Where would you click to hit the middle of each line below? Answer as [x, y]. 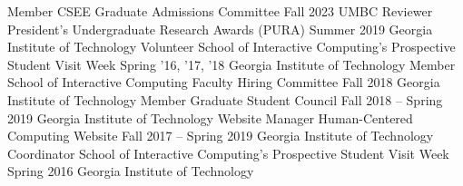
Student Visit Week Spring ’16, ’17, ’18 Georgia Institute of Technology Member [231, 64]
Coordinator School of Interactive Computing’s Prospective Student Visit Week [228, 153]
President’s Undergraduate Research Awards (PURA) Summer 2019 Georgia [220, 29]
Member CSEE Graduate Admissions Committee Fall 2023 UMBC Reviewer [220, 11]
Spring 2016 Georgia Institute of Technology [131, 171]
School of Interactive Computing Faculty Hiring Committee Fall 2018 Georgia [224, 82]
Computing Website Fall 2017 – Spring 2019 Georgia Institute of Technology [221, 136]
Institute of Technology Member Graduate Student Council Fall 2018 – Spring [225, 99]
